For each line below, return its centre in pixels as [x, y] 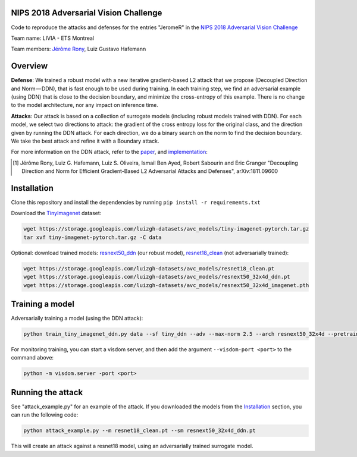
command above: [32, 358]
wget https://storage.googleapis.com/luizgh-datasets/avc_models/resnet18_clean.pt [149, 268]
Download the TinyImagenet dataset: [56, 213]
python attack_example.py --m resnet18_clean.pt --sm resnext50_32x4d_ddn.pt [140, 431]
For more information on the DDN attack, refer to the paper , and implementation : [109, 152]
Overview [29, 66]
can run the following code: [45, 415]
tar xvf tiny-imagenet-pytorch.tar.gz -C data [93, 237]
